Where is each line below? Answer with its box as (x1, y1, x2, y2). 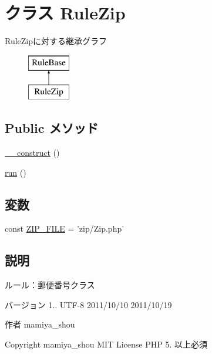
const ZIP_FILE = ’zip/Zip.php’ (5, 222, 124, 235)
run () (5, 166, 26, 178)
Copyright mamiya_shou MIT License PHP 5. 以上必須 (5, 338, 207, 350)
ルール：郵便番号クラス (5, 279, 95, 291)
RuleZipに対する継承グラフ (5, 35, 107, 47)
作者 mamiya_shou (5, 318, 75, 330)
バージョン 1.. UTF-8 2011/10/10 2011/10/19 (5, 298, 172, 310)
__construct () (5, 146, 60, 159)
